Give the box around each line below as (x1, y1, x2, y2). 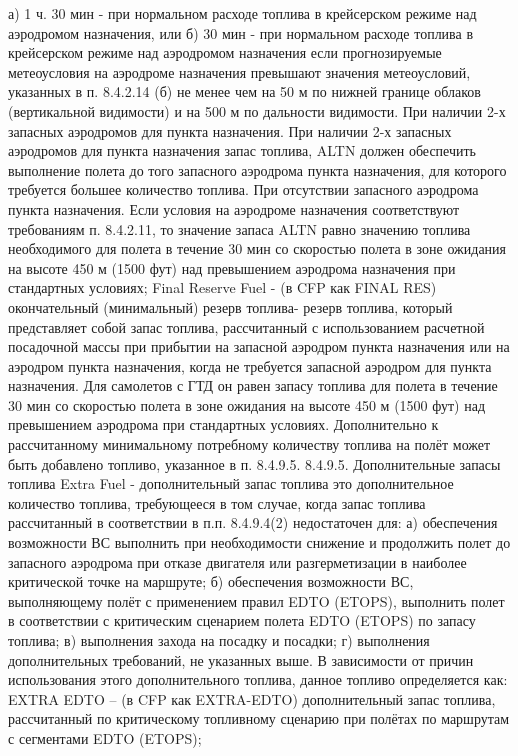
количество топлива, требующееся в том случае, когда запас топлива (8, 492, 426, 513)
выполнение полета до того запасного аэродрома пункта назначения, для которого (8, 159, 507, 180)
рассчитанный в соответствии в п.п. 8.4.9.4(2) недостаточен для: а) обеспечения (8, 512, 498, 533)
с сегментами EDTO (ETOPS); (8, 727, 202, 748)
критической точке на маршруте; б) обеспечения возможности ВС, (8, 571, 414, 592)
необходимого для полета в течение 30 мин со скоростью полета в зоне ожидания (8, 238, 507, 259)
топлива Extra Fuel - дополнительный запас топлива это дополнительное (8, 473, 454, 494)
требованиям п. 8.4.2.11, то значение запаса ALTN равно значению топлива (8, 218, 471, 239)
